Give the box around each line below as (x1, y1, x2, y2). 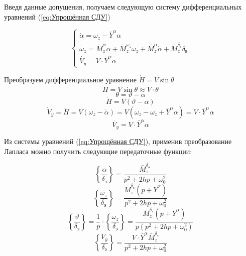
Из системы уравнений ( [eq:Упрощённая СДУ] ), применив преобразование (4, 136, 232, 147)
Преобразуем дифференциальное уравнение (4, 74, 137, 84)
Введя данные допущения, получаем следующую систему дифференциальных (4, 2, 242, 12)
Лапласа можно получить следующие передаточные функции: (4, 146, 192, 156)
